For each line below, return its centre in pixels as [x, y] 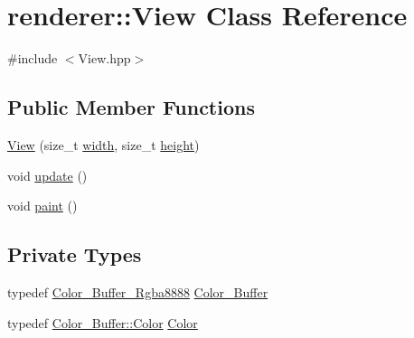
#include [33, 58]
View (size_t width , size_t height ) [103, 144]
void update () [47, 175]
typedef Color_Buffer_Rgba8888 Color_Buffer [138, 291]
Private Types [75, 254]
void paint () [42, 206]
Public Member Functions [131, 107]
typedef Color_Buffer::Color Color [103, 322]
